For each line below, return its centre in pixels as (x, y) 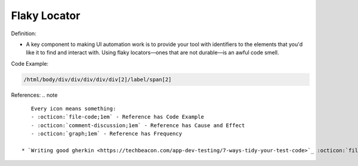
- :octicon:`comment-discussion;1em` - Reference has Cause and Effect (138, 125)
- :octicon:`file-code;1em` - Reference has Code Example (117, 117)
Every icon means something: (73, 109)
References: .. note (34, 95)
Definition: (24, 33)
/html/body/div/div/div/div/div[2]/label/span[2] (98, 79)
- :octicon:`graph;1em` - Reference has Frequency (106, 134)
